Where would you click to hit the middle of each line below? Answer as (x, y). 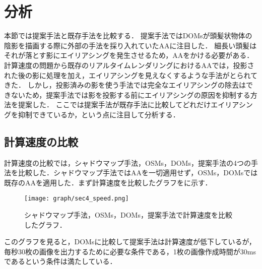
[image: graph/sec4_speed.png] (77, 199)
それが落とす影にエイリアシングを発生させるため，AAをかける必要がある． (129, 55)
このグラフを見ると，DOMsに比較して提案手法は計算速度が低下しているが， (130, 242)
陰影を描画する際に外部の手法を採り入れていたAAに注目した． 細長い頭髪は (130, 45)
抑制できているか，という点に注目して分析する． (99, 114)
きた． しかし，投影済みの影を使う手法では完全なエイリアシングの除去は (125, 85)
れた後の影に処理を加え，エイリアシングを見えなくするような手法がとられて (131, 75)
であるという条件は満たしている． (60, 261)
